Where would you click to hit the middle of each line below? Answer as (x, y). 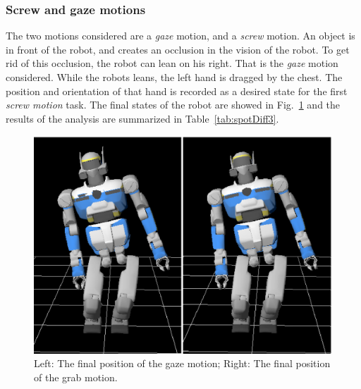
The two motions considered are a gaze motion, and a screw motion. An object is (180, 36)
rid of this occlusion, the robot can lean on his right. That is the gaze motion (172, 63)
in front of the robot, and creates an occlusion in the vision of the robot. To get (178, 49)
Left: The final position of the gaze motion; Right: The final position (182, 363)
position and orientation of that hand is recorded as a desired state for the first (177, 91)
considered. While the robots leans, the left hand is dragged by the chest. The (174, 77)
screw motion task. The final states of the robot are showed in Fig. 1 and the (173, 105)
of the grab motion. (76, 377)
